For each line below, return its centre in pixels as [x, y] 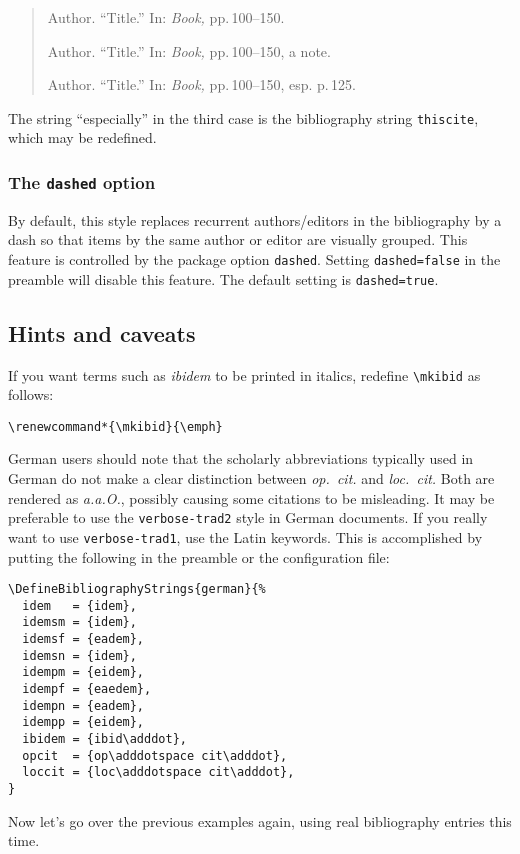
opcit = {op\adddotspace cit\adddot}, [155, 755]
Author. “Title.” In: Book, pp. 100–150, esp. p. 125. [201, 84]
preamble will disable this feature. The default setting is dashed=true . [223, 278]
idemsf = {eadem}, [83, 639]
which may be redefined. [82, 137]
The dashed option [82, 181]
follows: [31, 394]
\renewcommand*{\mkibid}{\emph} [115, 426]
